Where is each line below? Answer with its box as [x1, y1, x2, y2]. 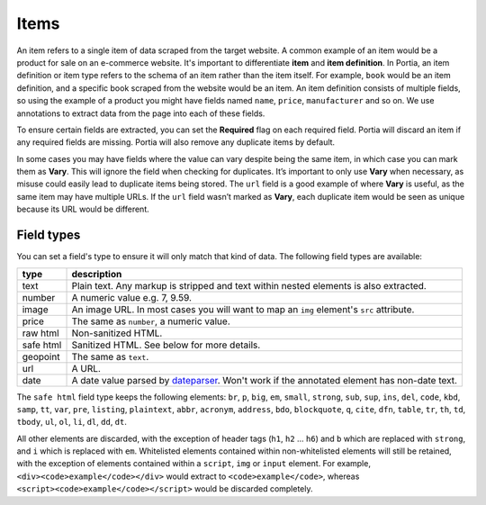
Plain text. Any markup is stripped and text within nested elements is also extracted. [71, 279, 427, 292]
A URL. [71, 362, 101, 374]
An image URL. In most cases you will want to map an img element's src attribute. [71, 302, 415, 315]
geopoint [22, 350, 60, 363]
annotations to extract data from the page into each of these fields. [16, 108, 265, 119]
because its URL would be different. [16, 203, 150, 215]
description [71, 267, 122, 280]
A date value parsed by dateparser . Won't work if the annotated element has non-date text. [71, 374, 458, 386]
